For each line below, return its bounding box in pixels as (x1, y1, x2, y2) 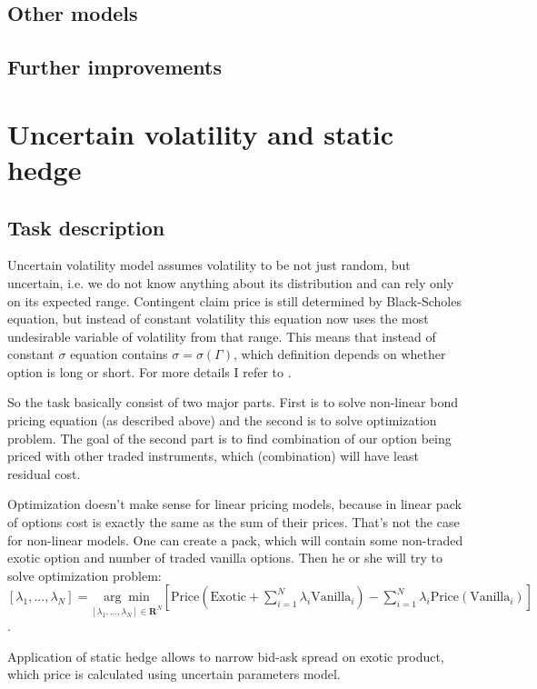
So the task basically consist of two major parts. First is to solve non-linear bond (7, 393, 459, 412)
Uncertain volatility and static (7, 115, 393, 152)
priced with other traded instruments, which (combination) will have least (7, 446, 420, 465)
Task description (7, 213, 165, 241)
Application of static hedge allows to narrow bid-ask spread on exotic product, (7, 646, 444, 665)
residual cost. (7, 464, 81, 483)
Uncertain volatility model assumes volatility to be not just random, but (7, 255, 411, 275)
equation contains (70, 344, 168, 364)
